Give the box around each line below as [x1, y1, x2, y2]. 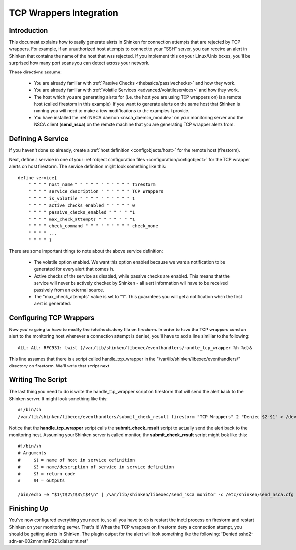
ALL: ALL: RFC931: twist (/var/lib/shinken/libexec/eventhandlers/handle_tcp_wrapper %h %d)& [18, 345, 252, 350]
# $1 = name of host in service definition [18, 457, 135, 463]
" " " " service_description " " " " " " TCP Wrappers [28, 189, 164, 194]
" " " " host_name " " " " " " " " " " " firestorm [28, 182, 156, 187]
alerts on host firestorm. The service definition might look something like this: [9, 163, 166, 170]
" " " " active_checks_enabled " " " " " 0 [28, 203, 135, 208]
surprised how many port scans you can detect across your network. [9, 60, 150, 66]
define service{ [18, 175, 57, 181]
